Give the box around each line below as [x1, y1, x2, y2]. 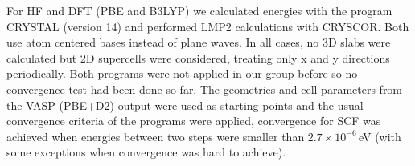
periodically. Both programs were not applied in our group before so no [6, 65, 358, 82]
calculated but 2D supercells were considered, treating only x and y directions [6, 49, 390, 66]
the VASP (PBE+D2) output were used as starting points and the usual [6, 96, 364, 113]
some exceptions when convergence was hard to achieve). [6, 144, 286, 160]
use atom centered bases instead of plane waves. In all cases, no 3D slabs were [6, 34, 391, 51]
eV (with [358, 128, 401, 144]
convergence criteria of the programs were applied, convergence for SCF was [6, 112, 381, 129]
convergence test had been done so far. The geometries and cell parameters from [6, 80, 403, 97]
